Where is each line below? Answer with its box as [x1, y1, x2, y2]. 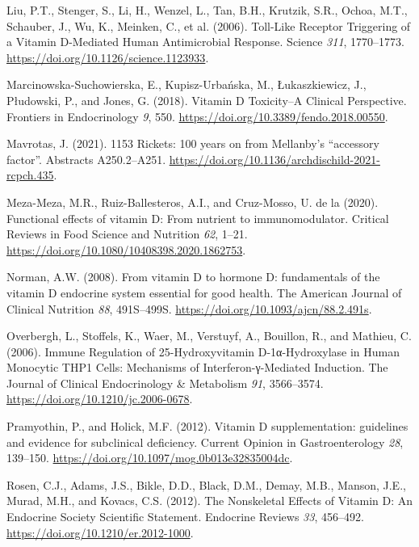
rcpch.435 [6, 166, 54, 183]
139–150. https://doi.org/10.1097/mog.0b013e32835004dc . [6, 449, 293, 466]
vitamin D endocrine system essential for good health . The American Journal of [6, 284, 402, 301]
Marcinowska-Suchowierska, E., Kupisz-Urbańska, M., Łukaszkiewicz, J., [6, 76, 367, 93]
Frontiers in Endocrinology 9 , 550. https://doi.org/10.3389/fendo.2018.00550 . [6, 107, 388, 124]
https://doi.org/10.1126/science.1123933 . [6, 48, 209, 65]
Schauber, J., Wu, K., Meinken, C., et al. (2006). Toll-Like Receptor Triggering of [6, 17, 411, 34]
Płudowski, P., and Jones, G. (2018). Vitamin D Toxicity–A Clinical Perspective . [6, 91, 407, 108]
